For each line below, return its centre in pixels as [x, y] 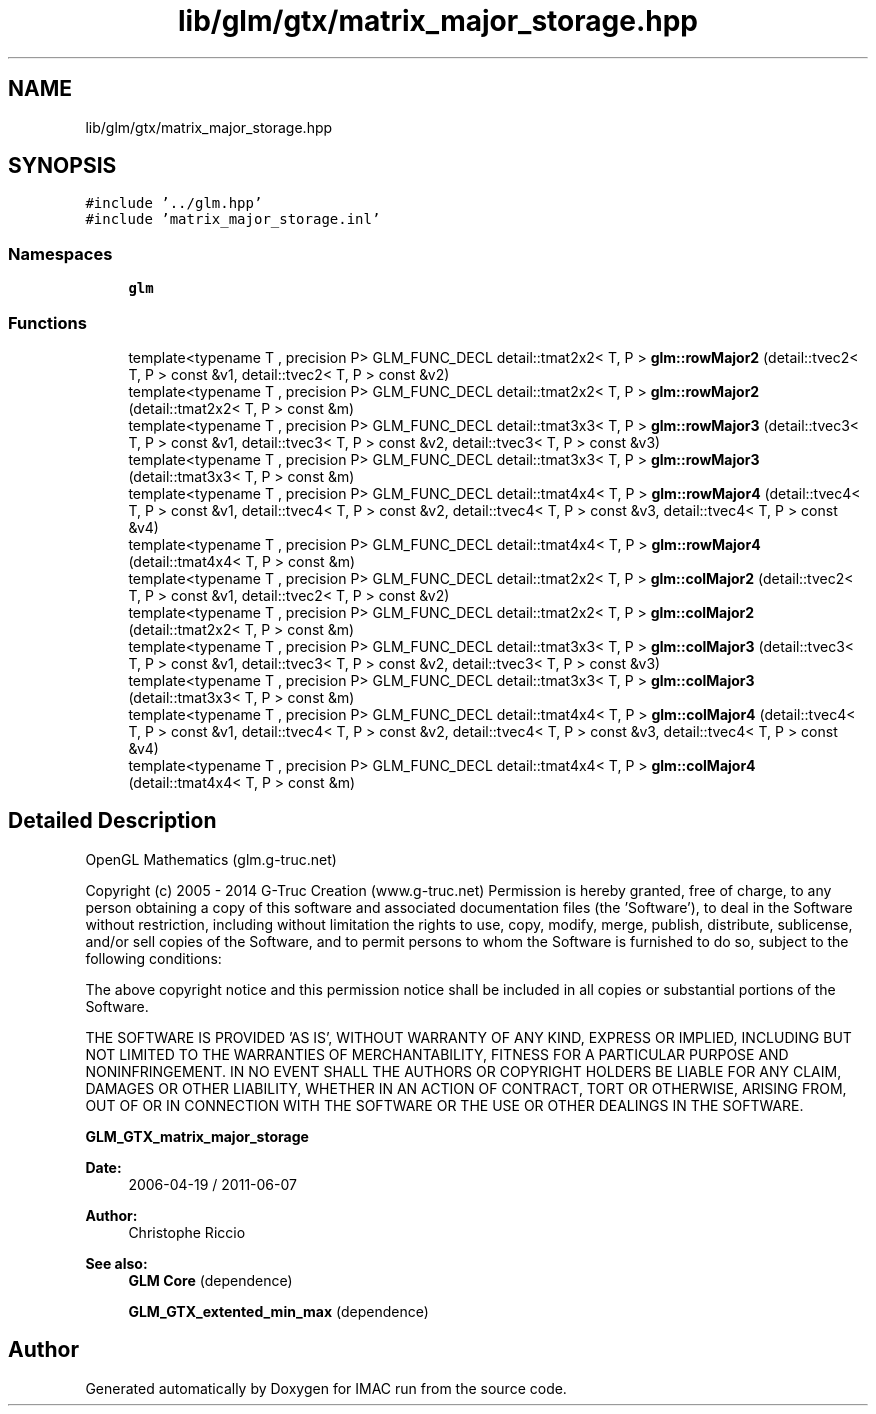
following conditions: [153, 958]
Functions [47, 322]
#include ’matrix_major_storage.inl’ [233, 219]
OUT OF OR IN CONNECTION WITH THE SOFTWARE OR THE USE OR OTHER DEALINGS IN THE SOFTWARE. [444, 1105]
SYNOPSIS [62, 166]
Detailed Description [112, 821]
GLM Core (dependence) [210, 1280]
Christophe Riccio [187, 1232]
